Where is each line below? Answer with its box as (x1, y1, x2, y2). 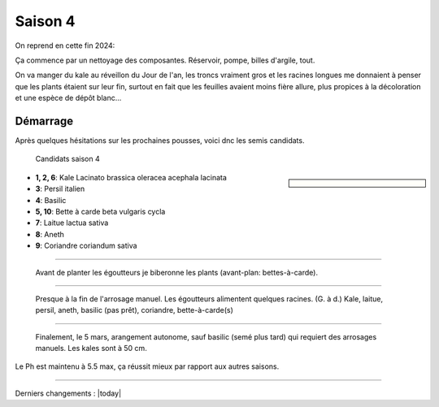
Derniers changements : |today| (15, 388, 122, 398)
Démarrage (15, 114, 73, 128)
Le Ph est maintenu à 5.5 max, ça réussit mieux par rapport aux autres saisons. (15, 362, 280, 371)
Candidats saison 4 (35, 154, 101, 164)
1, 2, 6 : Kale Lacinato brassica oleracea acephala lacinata (35, 172, 228, 182)
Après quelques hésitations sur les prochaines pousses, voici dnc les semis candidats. (15, 136, 305, 145)
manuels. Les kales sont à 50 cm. (35, 344, 148, 353)
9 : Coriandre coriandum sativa (35, 240, 137, 251)
